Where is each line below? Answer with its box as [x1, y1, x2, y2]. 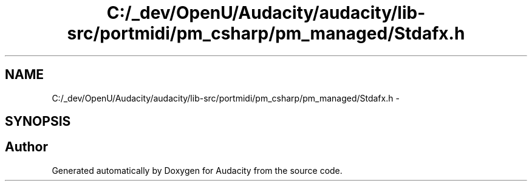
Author [5, 139, 48, 155]
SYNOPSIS [5, 114, 71, 129]
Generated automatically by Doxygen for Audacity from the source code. [52, 165, 343, 176]
